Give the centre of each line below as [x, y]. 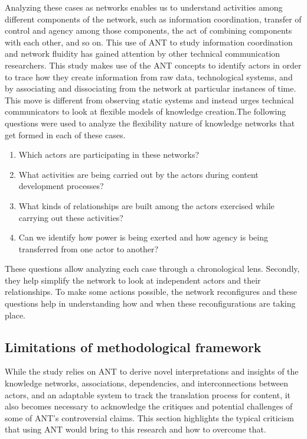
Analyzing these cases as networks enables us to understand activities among [144, 7]
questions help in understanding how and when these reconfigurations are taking [150, 303]
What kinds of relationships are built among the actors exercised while [146, 205]
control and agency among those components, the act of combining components [148, 30]
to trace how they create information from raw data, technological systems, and [149, 77]
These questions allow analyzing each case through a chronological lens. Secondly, [152, 269]
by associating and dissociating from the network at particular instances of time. [151, 88]
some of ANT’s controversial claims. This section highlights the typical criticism [149, 417]
